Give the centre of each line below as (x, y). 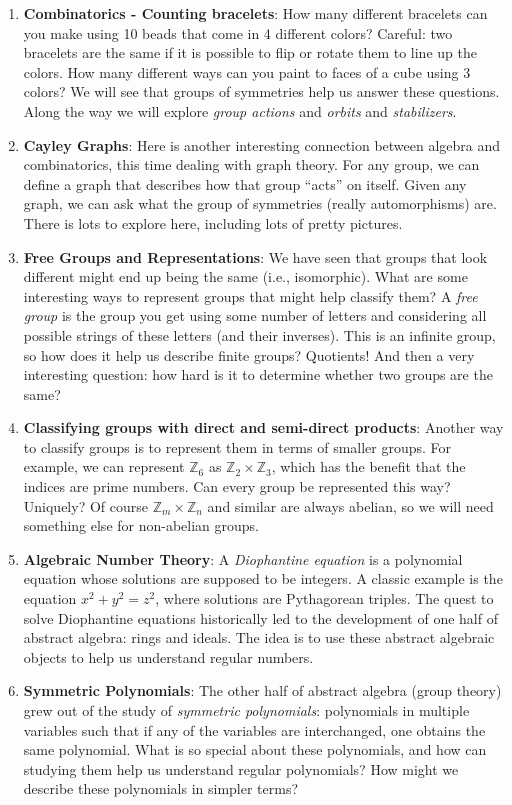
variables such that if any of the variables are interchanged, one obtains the (254, 729)
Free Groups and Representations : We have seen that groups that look (255, 256)
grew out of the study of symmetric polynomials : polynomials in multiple (246, 710)
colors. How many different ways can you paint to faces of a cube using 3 (247, 71)
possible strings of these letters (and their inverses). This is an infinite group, (259, 334)
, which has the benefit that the (368, 466)
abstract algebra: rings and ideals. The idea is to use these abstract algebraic (259, 637)
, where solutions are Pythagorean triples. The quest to (324, 598)
